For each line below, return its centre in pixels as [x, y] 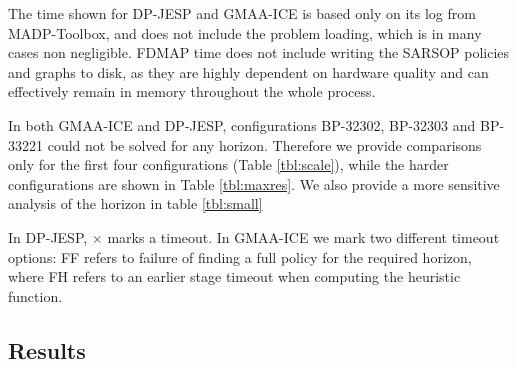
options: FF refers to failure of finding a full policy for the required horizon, [240, 256]
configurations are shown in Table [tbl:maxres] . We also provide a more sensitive [254, 183]
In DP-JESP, [48, 236]
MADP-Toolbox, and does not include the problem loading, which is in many [245, 32]
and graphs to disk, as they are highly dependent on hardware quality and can [248, 71]
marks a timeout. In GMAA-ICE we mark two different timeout [303, 236]
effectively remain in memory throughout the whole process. [192, 91]
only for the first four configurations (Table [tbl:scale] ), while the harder [228, 164]
